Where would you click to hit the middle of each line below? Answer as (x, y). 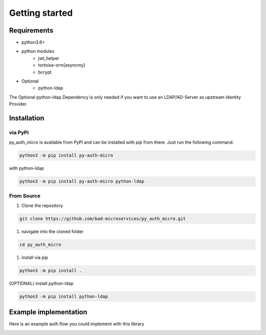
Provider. (18, 104)
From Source (25, 196)
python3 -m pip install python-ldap (64, 296)
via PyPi (19, 132)
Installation (27, 118)
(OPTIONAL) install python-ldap (41, 283)
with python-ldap (27, 168)
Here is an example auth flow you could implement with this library (77, 324)
